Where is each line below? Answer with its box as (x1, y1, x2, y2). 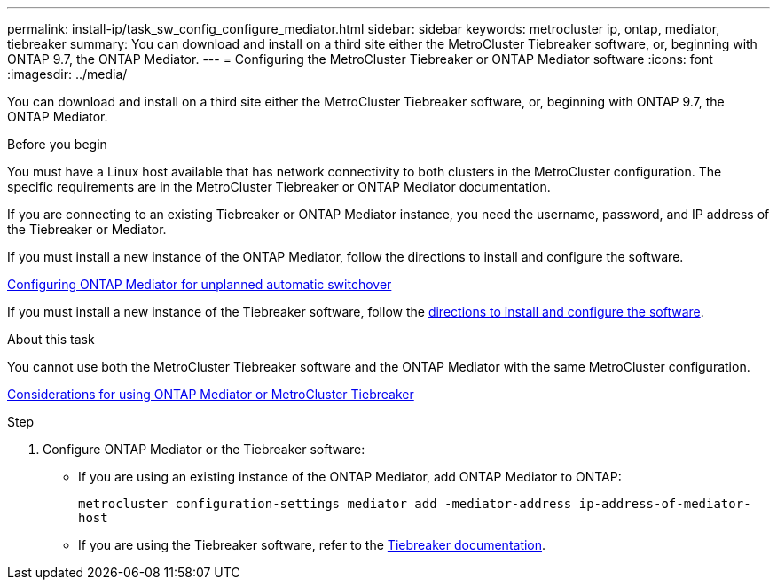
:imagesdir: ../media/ (7, 67, 128, 82)
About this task (7, 332, 95, 347)
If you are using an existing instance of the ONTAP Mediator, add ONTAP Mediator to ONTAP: (78, 469, 622, 484)
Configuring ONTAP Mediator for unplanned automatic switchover (7, 277, 392, 292)
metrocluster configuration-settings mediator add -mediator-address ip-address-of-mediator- (78, 497, 751, 511)
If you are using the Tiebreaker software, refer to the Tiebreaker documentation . (78, 537, 546, 552)
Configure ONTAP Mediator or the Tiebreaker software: (43, 442, 365, 457)
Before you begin (7, 137, 107, 152)
